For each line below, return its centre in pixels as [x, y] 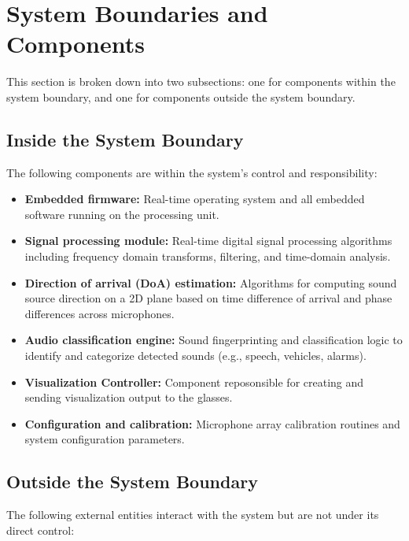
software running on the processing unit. [122, 214]
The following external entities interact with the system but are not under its [193, 515]
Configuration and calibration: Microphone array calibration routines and [212, 423]
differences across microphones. [99, 313]
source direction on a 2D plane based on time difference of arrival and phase [208, 298]
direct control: [41, 530]
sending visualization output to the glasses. [129, 397]
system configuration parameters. [105, 439]
